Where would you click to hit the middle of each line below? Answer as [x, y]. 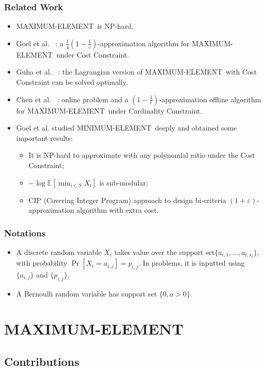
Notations [25, 233]
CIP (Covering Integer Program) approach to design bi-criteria [127, 200]
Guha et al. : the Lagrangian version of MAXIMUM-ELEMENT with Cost [136, 72]
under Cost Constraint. [93, 54]
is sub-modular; [124, 182]
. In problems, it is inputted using [192, 263]
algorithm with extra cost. [117, 210]
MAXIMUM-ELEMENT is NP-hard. [75, 26]
